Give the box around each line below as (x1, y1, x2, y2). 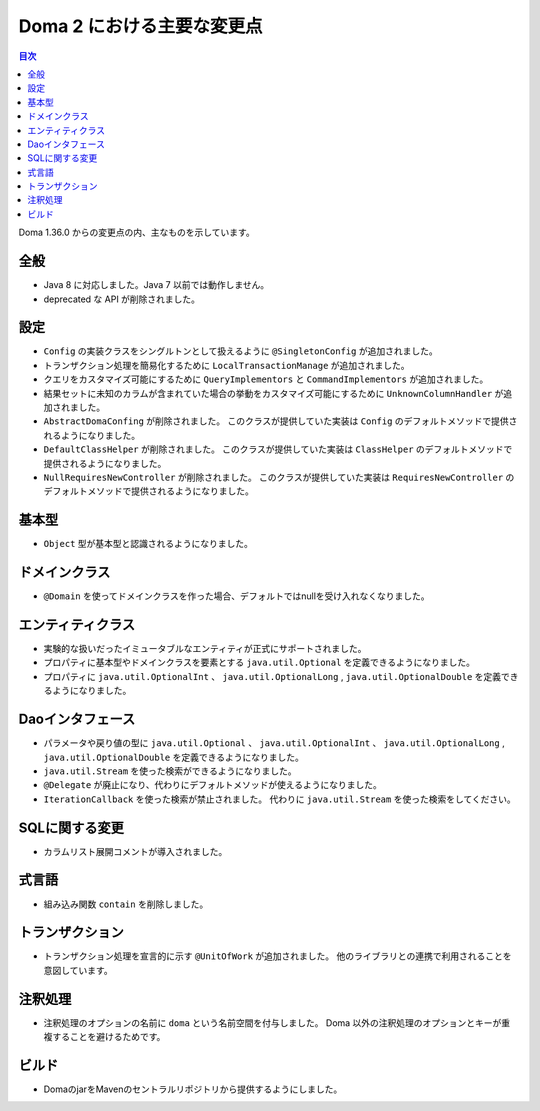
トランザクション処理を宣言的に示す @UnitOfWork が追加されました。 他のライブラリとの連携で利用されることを (43, 950, 512, 962)
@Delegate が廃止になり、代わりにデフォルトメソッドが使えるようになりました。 (43, 779, 382, 791)
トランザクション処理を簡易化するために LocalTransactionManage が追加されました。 (43, 359, 410, 371)
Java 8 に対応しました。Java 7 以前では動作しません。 (43, 279, 270, 291)
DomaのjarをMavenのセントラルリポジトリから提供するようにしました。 (43, 1083, 343, 1095)
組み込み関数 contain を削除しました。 (43, 898, 209, 910)
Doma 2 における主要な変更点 (18, 15, 264, 37)
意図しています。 (43, 964, 114, 976)
